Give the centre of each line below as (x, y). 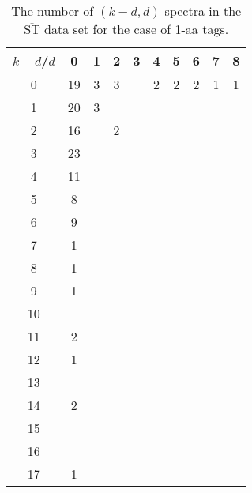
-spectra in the (201, 11)
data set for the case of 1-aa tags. (137, 29)
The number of (53, 11)
